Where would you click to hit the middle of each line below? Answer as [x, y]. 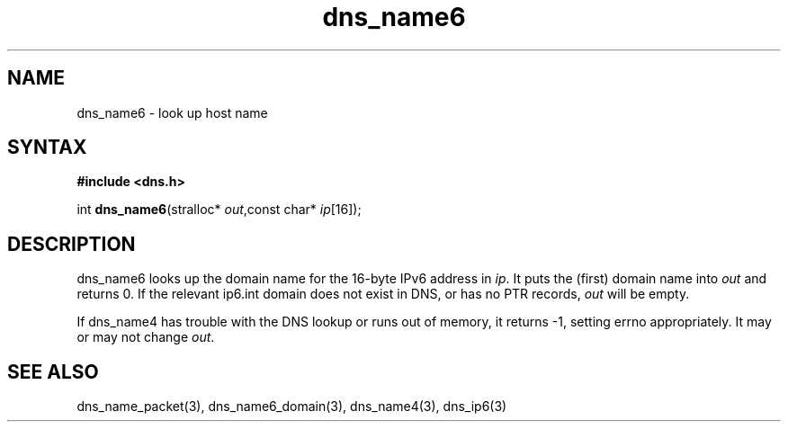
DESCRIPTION [72, 244]
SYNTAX [47, 147]
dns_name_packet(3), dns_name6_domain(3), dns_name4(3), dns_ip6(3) [292, 407]
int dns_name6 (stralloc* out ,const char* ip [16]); [219, 210]
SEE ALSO [53, 371]
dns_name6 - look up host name [172, 112]
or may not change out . [146, 337]
